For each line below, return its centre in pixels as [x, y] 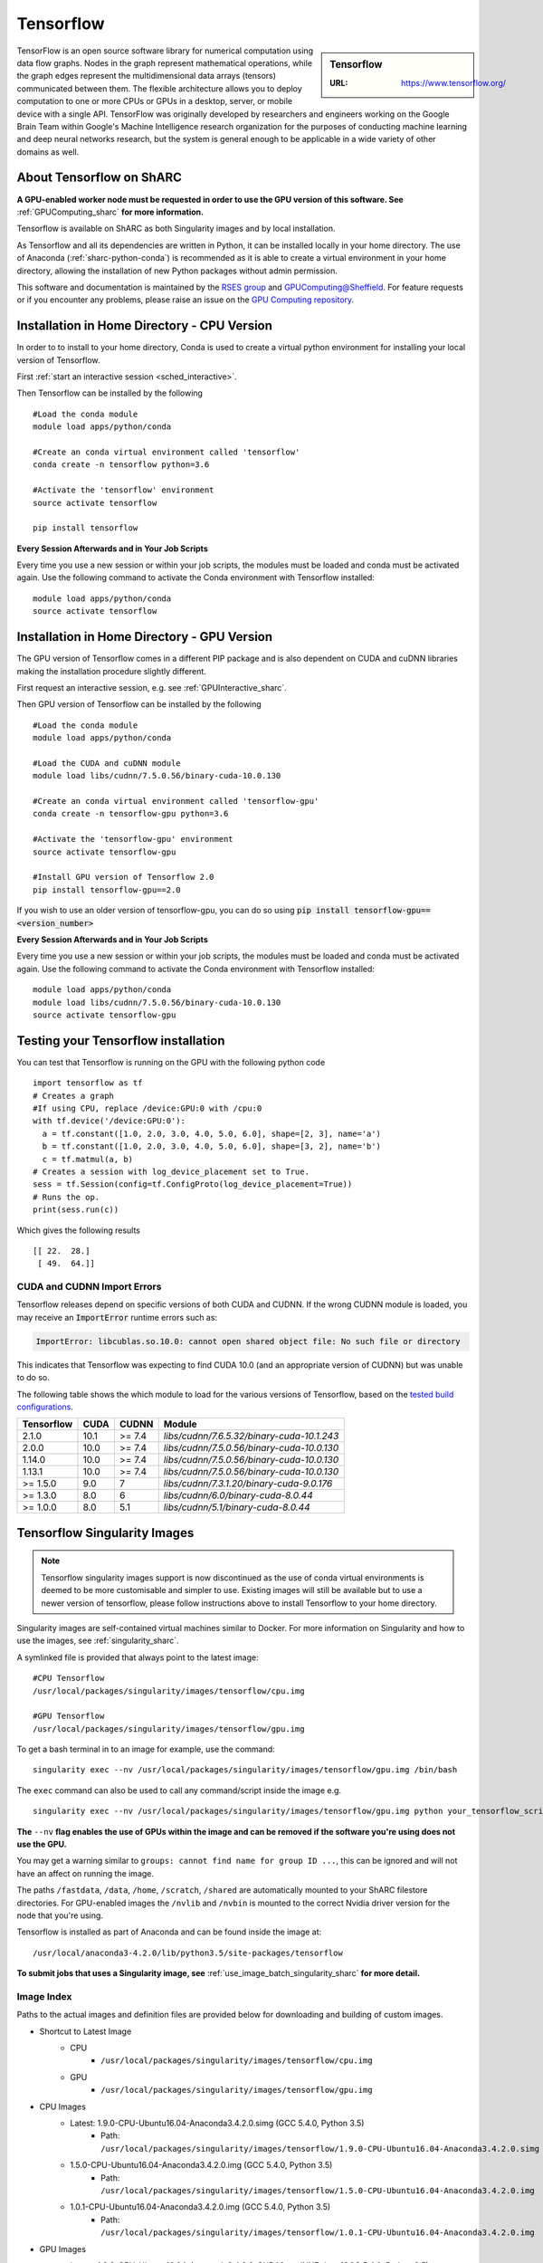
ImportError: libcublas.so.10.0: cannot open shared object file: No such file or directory [248, 1341]
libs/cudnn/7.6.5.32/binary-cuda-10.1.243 [251, 1437]
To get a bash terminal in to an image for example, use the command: [146, 1749]
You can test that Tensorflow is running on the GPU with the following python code [171, 1062]
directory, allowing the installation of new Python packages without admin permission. [177, 271]
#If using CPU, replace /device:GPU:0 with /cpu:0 [148, 1108]
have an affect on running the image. [85, 1873]
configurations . [45, 1407]
